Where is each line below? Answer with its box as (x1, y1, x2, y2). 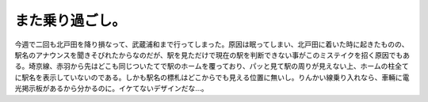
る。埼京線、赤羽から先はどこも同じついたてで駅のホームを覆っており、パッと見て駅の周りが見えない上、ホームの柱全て (14, 62, 410, 71)
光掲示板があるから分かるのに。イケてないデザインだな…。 (14, 84, 209, 93)
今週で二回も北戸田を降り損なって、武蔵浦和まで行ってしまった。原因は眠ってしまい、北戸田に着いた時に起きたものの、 (14, 40, 409, 49)
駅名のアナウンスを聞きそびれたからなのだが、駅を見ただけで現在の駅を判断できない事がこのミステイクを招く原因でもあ (14, 50, 410, 59)
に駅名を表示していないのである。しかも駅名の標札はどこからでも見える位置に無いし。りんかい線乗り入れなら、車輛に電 (14, 72, 410, 82)
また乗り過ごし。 (14, 12, 127, 29)
